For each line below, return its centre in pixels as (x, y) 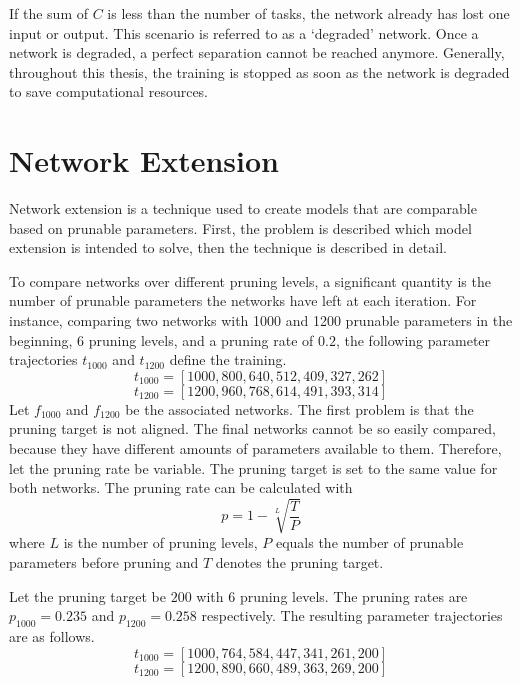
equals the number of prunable (369, 542)
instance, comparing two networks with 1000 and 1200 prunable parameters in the (261, 320)
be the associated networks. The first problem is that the (299, 408)
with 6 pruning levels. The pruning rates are (332, 595)
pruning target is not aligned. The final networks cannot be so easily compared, (252, 428)
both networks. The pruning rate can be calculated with (181, 487)
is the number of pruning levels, (160, 542)
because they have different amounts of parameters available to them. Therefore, (255, 448)
